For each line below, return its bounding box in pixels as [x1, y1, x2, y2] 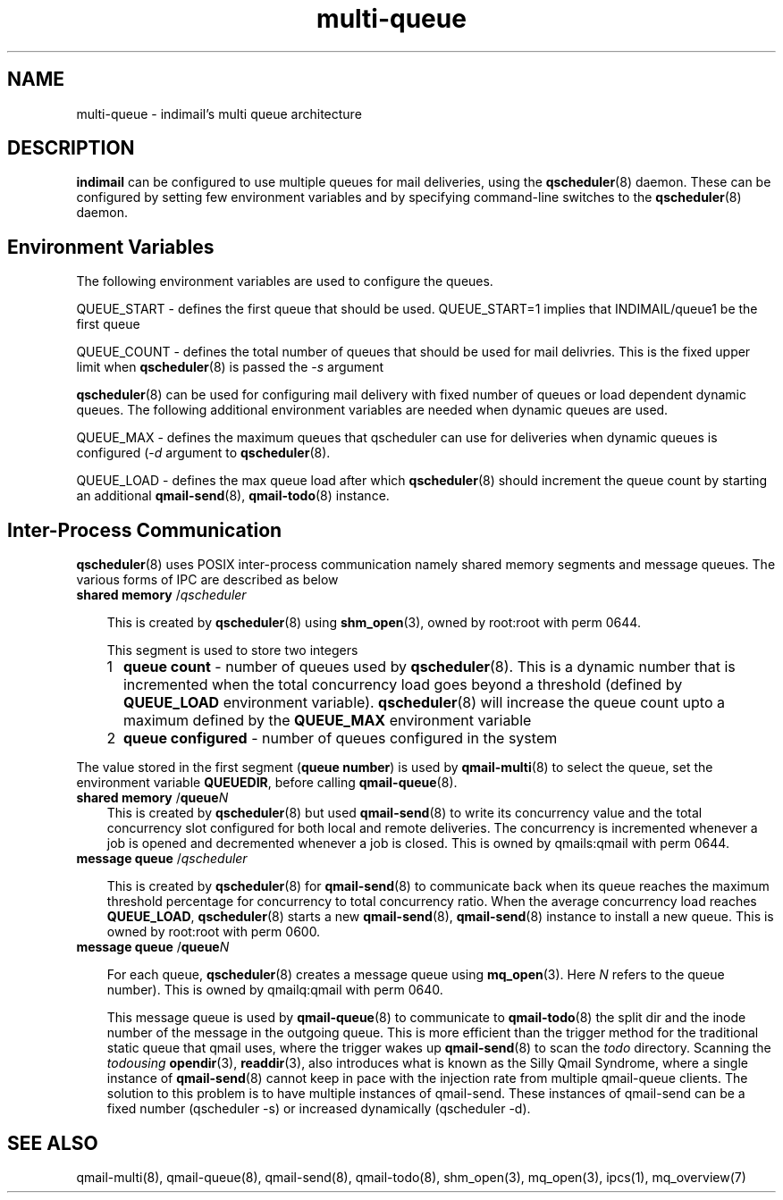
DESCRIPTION [7, 137, 135, 160]
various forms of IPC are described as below [76, 572, 339, 588]
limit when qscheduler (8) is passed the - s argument [76, 359, 384, 375]
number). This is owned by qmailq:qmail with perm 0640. [106, 982, 443, 998]
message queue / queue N [76, 939, 230, 955]
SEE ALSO [7, 1131, 98, 1154]
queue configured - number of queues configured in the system [122, 729, 558, 748]
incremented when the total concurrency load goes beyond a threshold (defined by [122, 676, 683, 694]
